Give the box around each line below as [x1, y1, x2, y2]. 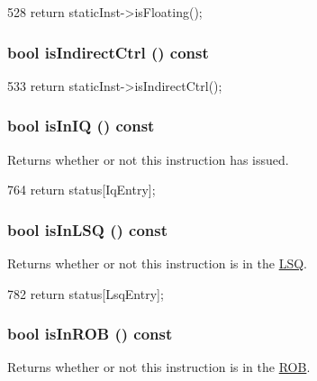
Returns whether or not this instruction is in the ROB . [7, 358, 311, 376]
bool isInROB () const [7, 322, 173, 345]
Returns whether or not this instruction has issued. [7, 150, 289, 168]
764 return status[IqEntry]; [7, 180, 156, 199]
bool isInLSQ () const [7, 218, 168, 240]
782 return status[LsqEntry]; [7, 284, 164, 303]
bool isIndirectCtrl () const [7, 41, 209, 63]
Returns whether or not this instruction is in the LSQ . [7, 254, 308, 273]
